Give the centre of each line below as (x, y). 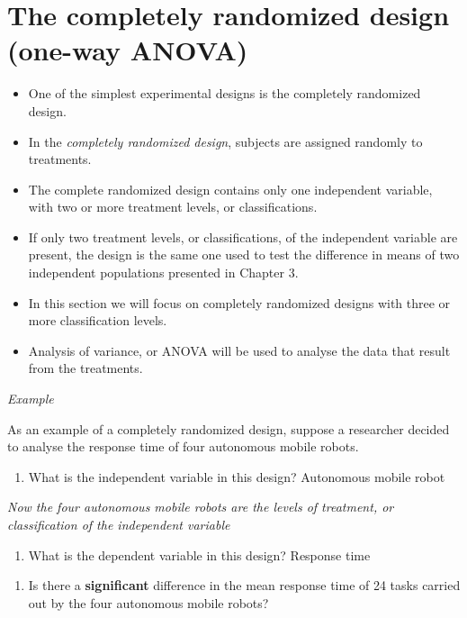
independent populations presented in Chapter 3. (163, 273)
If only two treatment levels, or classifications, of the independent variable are (243, 236)
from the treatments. (85, 368)
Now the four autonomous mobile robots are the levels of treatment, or (201, 507)
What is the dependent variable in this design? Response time (199, 554)
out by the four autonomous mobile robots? (148, 602)
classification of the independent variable (119, 524)
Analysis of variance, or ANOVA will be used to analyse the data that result (239, 350)
